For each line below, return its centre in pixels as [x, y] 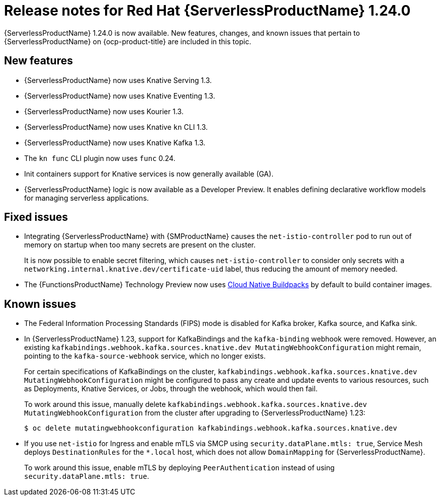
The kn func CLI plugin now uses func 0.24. [100, 158]
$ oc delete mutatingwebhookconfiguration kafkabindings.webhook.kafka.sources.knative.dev [211, 428]
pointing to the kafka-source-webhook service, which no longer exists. [145, 356]
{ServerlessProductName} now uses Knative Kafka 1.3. [115, 142]
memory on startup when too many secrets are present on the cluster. [140, 245]
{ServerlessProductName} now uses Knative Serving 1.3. [118, 80]
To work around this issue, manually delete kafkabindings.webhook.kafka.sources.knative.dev [196, 404]
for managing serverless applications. [86, 198]
